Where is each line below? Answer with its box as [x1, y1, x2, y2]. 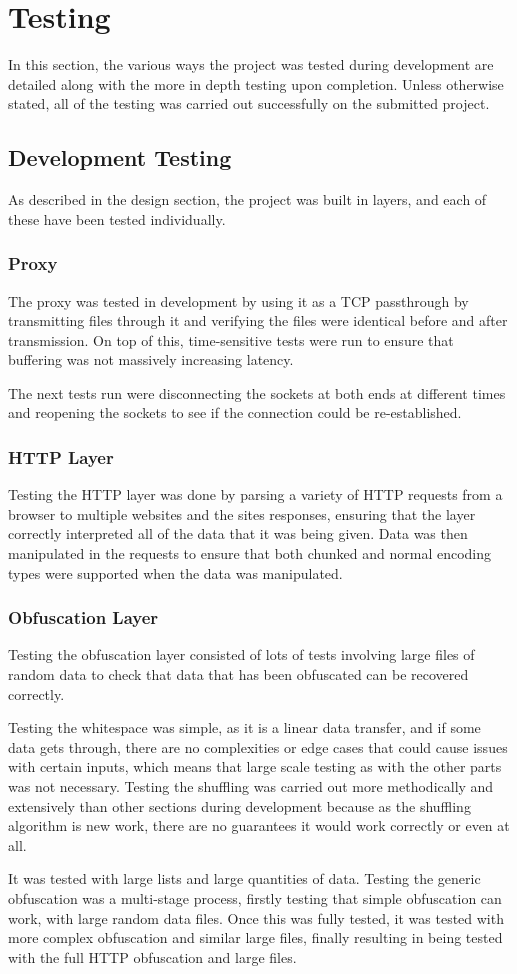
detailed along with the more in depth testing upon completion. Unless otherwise [8, 73, 504, 94]
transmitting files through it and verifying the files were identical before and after [8, 310, 508, 331]
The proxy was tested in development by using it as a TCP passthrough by [8, 290, 469, 311]
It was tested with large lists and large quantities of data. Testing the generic [8, 868, 481, 889]
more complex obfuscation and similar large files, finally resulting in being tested [8, 927, 503, 948]
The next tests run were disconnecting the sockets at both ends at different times [8, 382, 506, 403]
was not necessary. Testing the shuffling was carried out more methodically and [8, 776, 494, 797]
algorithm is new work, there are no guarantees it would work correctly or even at [8, 815, 510, 836]
